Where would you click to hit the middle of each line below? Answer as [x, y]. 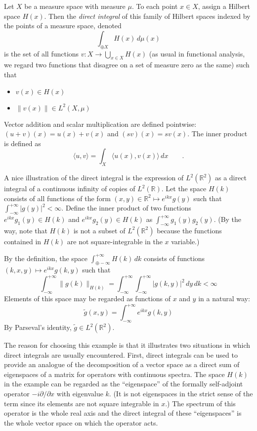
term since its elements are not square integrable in [82, 403]
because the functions [189, 230]
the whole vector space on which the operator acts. [81, 422]
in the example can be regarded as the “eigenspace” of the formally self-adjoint [124, 384]
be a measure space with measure [75, 6]
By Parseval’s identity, [38, 327]
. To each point [155, 6]
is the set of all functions [42, 53]
